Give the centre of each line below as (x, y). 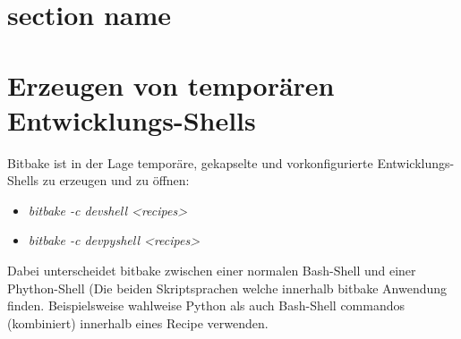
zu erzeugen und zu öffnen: (116, 180)
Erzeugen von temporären (171, 85)
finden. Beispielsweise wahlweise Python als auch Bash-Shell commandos (206, 305)
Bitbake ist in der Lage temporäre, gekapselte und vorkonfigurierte (190, 162)
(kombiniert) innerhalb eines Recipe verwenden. (138, 322)
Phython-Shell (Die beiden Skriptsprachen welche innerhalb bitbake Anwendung (227, 288)
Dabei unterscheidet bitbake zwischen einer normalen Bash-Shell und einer (212, 271)
